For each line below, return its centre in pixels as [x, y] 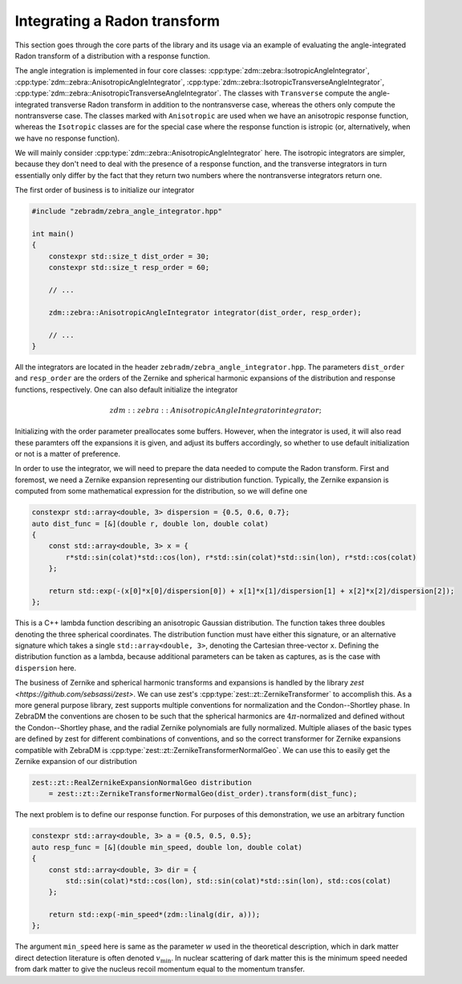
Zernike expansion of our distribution [76, 761]
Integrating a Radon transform [118, 21]
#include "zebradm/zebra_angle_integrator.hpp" [127, 211]
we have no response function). [67, 138]
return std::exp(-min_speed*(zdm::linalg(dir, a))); [154, 915]
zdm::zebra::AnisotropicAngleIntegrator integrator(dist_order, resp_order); [205, 312]
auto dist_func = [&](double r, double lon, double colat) [150, 523]
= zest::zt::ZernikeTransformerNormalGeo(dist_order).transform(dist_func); [203, 794]
